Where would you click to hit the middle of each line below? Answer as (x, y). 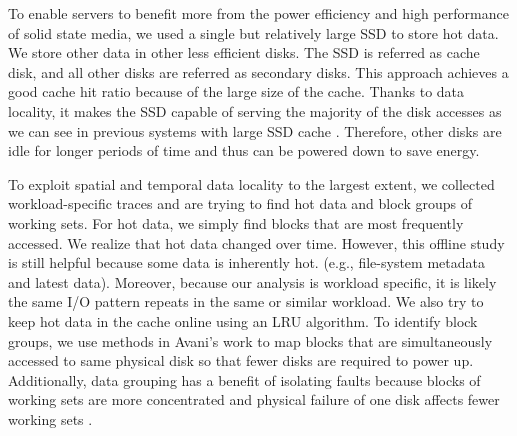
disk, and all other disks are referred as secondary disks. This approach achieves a (258, 71)
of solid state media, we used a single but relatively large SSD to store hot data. (253, 32)
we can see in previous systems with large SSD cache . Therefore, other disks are (255, 130)
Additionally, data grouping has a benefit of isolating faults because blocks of (244, 379)
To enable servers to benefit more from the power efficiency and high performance (258, 13)
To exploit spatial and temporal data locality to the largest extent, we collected (251, 183)
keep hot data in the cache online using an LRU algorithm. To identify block (243, 320)
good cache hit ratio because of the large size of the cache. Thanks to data (236, 91)
